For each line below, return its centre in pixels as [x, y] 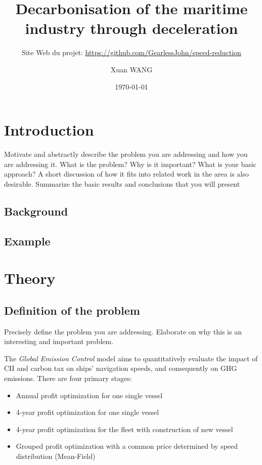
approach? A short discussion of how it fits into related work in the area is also [126, 174]
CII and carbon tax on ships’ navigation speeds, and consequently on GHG [121, 368]
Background [36, 211]
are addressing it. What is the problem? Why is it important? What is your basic [130, 164]
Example [27, 241]
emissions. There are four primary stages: [68, 378]
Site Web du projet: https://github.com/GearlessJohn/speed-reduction [132, 52]
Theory [30, 278]
